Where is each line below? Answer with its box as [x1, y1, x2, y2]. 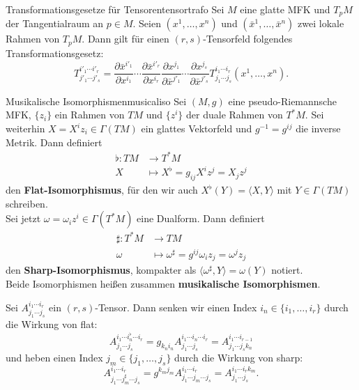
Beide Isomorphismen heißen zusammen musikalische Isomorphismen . [6, 276, 321, 290]
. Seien [132, 16, 161, 31]
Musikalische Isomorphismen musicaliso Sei [6, 93, 187, 108]
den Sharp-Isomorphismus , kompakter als [6, 263, 197, 277]
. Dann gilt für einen [82, 31, 169, 46]
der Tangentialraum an [6, 16, 104, 31]
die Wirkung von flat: [6, 317, 98, 331]
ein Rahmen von [54, 107, 125, 122]
